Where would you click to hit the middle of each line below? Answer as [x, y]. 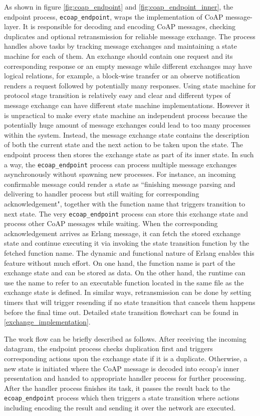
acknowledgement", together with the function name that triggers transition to [125, 203]
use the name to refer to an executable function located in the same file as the [124, 282]
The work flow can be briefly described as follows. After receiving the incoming [125, 338]
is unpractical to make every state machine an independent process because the [126, 115]
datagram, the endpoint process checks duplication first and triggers [108, 348]
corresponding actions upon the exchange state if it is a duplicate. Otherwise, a [126, 358]
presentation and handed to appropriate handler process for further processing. [125, 378]
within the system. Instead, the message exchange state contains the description [127, 134]
